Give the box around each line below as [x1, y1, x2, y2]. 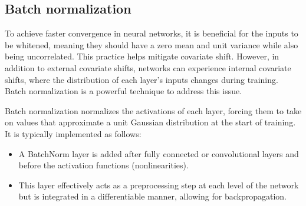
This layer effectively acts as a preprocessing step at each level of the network [18, 178, 299, 191]
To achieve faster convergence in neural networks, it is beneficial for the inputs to [5, 27, 298, 39]
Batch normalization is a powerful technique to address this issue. [5, 85, 242, 97]
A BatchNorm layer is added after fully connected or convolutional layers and [18, 147, 299, 160]
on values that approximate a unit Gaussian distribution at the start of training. [5, 116, 296, 128]
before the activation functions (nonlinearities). [18, 159, 189, 171]
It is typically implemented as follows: [5, 127, 142, 139]
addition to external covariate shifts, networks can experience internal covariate [5, 61, 291, 74]
